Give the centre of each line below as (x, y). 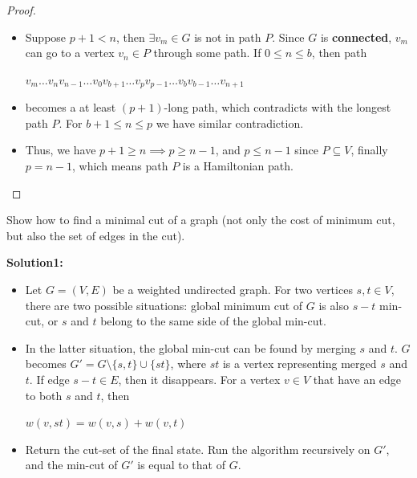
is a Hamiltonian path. (238, 166)
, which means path (120, 166)
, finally (369, 150)
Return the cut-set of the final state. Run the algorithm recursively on (198, 449)
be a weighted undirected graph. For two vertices (233, 289)
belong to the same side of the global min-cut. (213, 321)
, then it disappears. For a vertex (199, 379)
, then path (339, 53)
